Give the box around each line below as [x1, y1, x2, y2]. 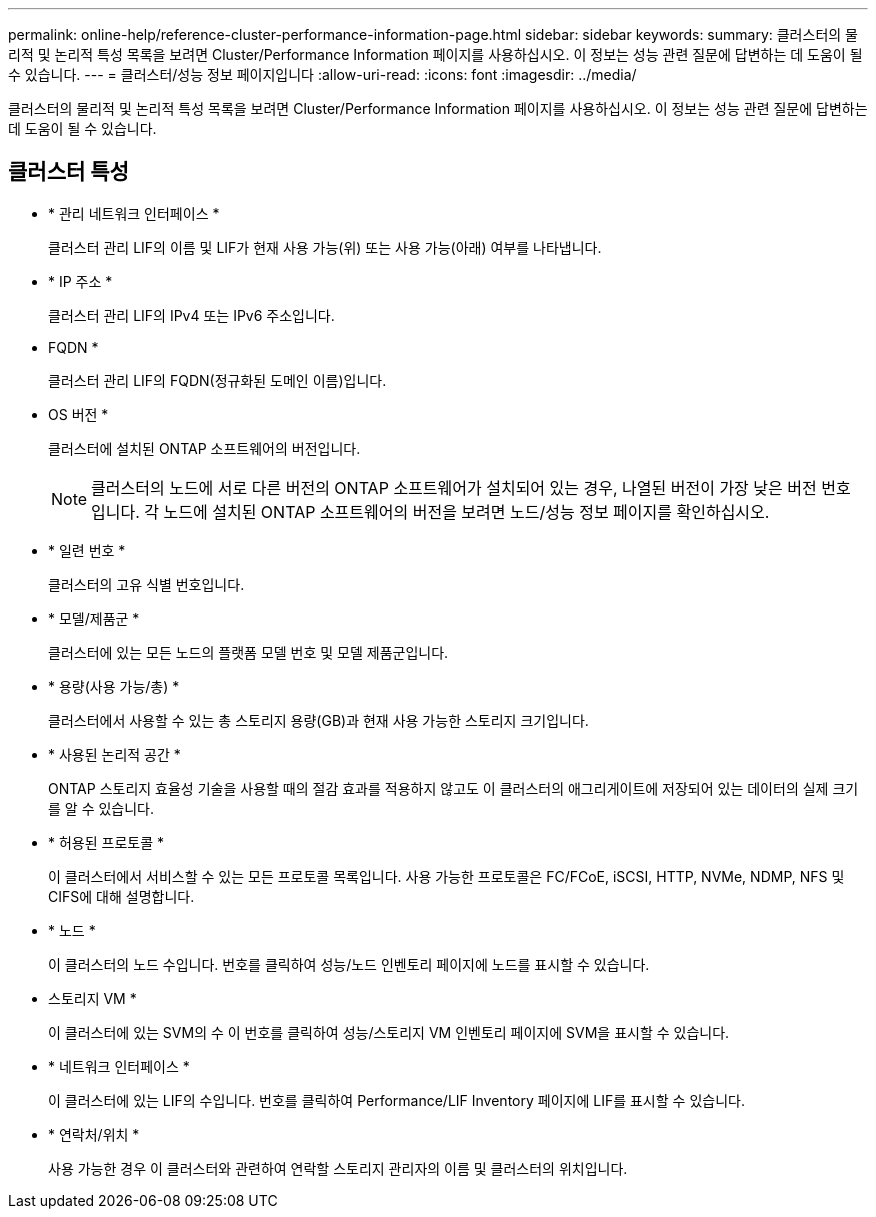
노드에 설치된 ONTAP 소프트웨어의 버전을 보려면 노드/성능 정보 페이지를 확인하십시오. [163, 501, 770, 522]
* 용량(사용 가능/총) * [48, 677, 180, 695]
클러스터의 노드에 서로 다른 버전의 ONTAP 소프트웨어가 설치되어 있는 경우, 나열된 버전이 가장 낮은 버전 [91, 477, 817, 498]
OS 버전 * [48, 405, 109, 423]
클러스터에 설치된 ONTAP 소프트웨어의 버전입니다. [48, 439, 361, 457]
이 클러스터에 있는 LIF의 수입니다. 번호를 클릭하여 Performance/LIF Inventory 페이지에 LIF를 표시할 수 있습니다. [48, 1091, 745, 1109]
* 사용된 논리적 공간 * [48, 745, 181, 763]
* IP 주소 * [48, 272, 113, 290]
